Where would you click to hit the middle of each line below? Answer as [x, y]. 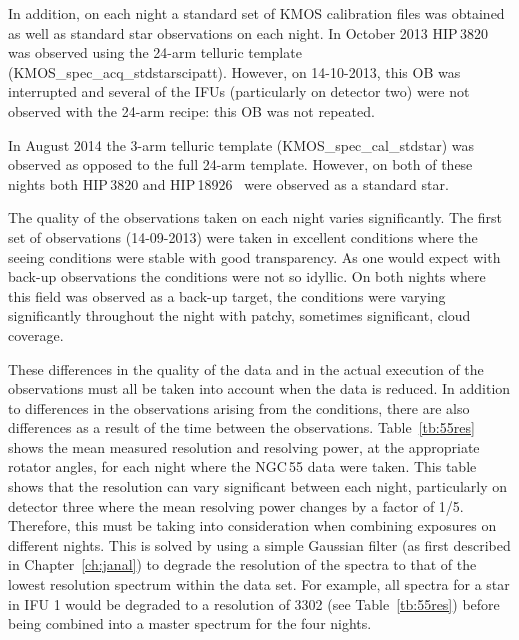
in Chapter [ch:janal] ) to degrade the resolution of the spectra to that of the [242, 564]
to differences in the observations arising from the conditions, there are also [239, 407]
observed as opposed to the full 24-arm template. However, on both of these [240, 164]
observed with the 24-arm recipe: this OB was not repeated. [191, 110]
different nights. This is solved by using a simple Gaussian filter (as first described [259, 544]
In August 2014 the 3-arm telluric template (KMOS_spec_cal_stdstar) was [241, 144]
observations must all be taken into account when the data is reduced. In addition [259, 388]
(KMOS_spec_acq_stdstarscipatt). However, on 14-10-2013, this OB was [234, 71]
